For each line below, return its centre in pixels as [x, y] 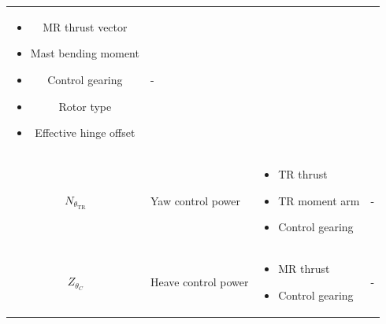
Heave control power [199, 281]
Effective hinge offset [85, 133]
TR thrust [303, 173]
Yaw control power [195, 200]
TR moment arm [319, 200]
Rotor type [85, 106]
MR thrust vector [85, 26]
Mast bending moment [85, 53]
